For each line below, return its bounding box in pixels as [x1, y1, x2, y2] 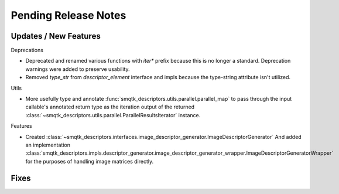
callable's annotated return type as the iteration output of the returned [25, 103, 195, 111]
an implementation [25, 141, 70, 148]
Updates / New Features [11, 31, 101, 41]
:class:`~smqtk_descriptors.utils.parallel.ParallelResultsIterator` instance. [25, 111, 201, 118]
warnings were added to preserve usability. [25, 65, 130, 73]
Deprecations [11, 47, 44, 54]
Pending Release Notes [11, 9, 126, 22]
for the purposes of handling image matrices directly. [25, 158, 154, 165]
